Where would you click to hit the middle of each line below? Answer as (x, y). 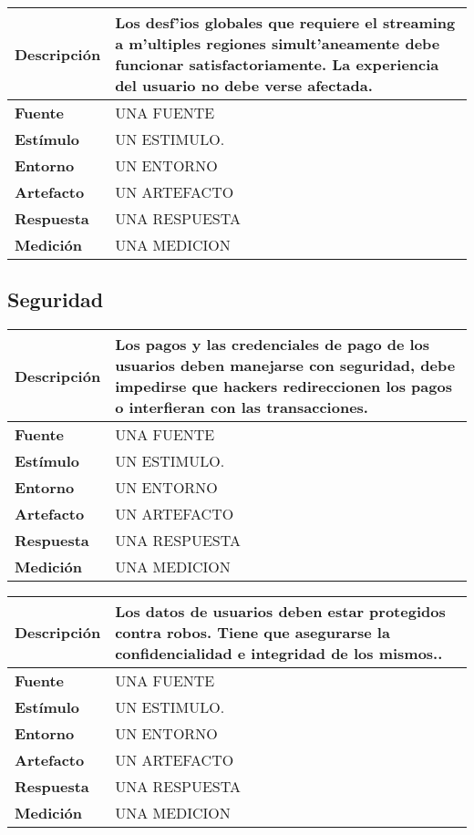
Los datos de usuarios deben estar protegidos (280, 612)
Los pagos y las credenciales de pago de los (273, 345)
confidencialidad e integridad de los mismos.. (279, 654)
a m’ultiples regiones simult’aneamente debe (278, 43)
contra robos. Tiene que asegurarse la (252, 633)
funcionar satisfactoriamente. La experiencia (277, 64)
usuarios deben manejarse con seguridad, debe (285, 366)
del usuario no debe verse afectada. (244, 85)
